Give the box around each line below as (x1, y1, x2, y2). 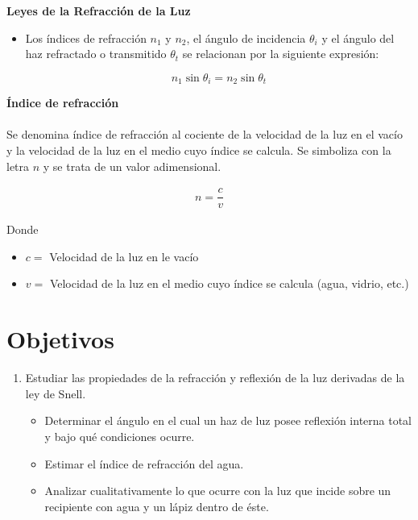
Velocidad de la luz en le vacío (49, 248, 199, 264)
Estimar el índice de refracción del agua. (44, 455, 244, 472)
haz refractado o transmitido (25, 45, 167, 62)
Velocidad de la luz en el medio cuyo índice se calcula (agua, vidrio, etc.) (49, 275, 409, 292)
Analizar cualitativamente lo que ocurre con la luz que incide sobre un (44, 482, 391, 499)
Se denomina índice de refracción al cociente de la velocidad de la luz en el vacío (6, 126, 403, 143)
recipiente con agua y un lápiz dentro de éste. (44, 497, 269, 514)
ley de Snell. (25, 385, 86, 401)
